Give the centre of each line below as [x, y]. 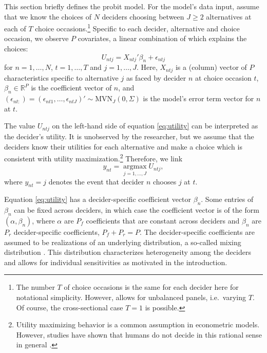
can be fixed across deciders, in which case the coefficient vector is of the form [137, 210]
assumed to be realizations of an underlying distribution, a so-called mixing [123, 242]
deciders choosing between [143, 16]
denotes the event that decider [96, 181]
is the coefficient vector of [71, 88]
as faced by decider [156, 77]
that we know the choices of [48, 16]
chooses [165, 181]
